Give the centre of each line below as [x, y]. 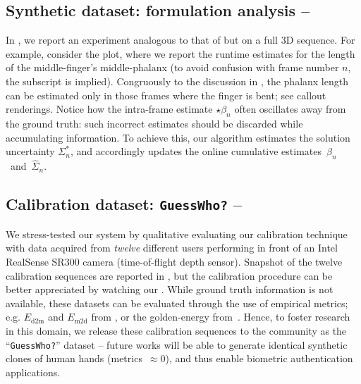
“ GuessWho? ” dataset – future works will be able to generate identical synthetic [177, 344]
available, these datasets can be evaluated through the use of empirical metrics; [177, 303]
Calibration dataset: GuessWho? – [124, 204]
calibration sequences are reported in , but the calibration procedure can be [169, 275]
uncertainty [30, 151]
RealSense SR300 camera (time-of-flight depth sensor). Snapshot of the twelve [174, 261]
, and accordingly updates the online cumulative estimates [196, 151]
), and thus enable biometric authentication [259, 358]
